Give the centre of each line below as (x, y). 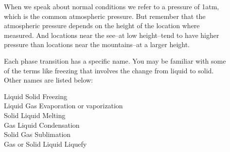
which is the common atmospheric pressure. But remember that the (105, 16)
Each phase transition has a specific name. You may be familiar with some (115, 60)
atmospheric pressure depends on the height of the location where (102, 25)
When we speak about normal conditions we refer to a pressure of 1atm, (112, 6)
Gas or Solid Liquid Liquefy (45, 144)
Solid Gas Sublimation (37, 134)
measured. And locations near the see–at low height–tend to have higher (112, 35)
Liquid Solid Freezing (35, 96)
